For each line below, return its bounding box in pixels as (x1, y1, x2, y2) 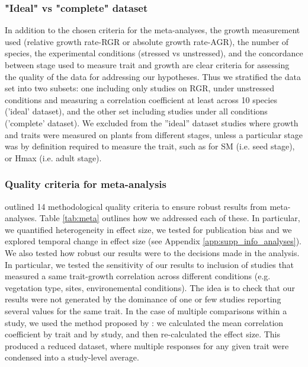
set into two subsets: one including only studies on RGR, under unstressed (5, 82, 275, 94)
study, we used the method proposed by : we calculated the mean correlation (5, 316, 284, 328)
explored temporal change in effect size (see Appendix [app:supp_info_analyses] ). (5, 235, 301, 247)
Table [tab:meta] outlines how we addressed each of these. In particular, (39, 212, 300, 224)
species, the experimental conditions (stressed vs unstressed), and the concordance (5, 47, 303, 59)
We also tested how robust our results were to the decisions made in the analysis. (5, 246, 300, 259)
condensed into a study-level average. (5, 351, 139, 363)
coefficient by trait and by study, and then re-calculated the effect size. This (5, 328, 280, 340)
